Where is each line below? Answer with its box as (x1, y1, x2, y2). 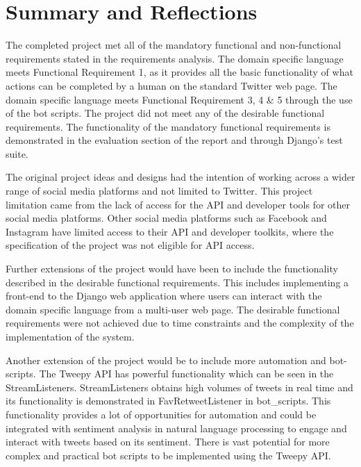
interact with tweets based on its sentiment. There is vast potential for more (6, 434, 330, 449)
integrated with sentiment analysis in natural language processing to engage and (6, 420, 347, 435)
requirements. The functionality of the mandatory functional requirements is (6, 119, 330, 133)
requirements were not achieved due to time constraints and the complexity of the (6, 316, 354, 330)
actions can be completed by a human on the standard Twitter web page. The (6, 78, 337, 92)
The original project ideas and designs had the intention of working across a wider (6, 170, 355, 184)
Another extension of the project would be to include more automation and (6, 352, 326, 367)
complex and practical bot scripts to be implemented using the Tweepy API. (6, 448, 331, 462)
